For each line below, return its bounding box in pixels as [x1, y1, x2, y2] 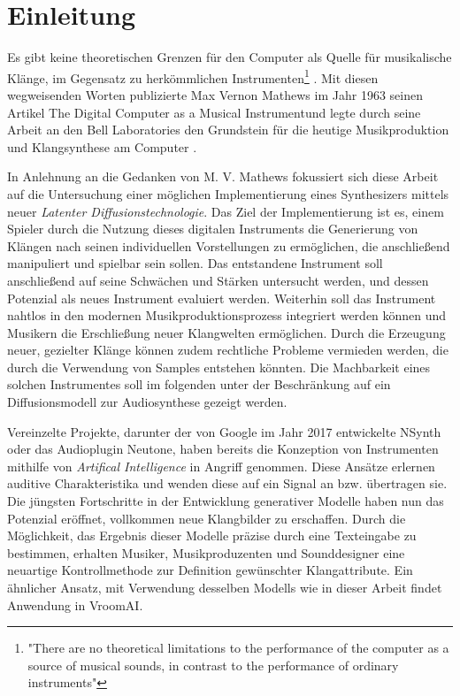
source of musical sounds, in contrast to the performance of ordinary [27, 655, 399, 674]
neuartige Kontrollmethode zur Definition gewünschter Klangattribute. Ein [7, 561, 413, 579]
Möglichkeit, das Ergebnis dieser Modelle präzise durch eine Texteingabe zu [7, 526, 417, 545]
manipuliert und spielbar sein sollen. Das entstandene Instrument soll [7, 254, 383, 272]
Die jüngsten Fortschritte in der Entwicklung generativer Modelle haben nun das [7, 492, 444, 510]
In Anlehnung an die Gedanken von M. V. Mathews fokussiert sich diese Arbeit [7, 167, 439, 186]
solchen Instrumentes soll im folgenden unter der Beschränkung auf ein [7, 375, 391, 394]
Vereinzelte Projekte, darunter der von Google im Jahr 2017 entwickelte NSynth [7, 422, 441, 440]
